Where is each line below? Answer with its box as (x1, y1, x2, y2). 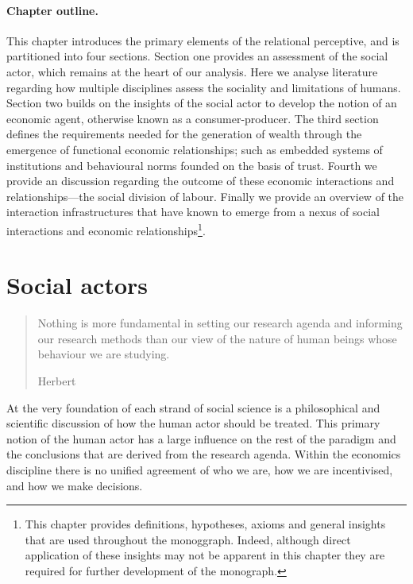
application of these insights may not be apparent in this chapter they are (25, 547, 385, 563)
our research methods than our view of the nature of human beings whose (37, 330, 397, 346)
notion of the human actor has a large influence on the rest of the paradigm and (6, 430, 396, 447)
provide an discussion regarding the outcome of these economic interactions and (6, 172, 395, 189)
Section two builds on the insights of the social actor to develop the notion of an (6, 95, 397, 111)
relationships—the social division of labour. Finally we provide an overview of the (6, 188, 404, 204)
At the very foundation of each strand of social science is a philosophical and (6, 399, 380, 416)
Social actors (6, 269, 148, 301)
